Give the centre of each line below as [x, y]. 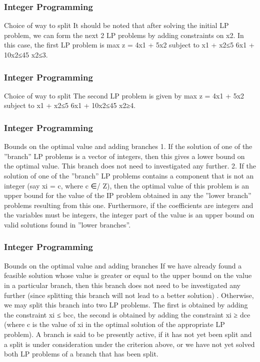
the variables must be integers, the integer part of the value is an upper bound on [129, 215]
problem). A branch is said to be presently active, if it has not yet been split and [128, 334]
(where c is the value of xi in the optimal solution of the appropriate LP [114, 324]
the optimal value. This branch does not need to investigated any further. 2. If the [130, 166]
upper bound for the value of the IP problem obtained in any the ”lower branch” [128, 195]
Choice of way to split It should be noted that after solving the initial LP [116, 25]
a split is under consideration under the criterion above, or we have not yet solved [129, 344]
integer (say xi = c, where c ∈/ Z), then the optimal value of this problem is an [127, 185]
